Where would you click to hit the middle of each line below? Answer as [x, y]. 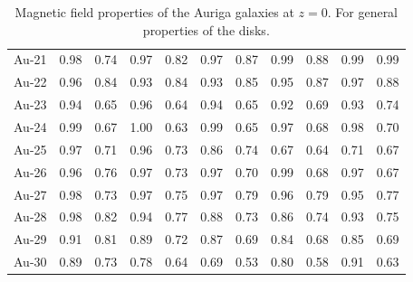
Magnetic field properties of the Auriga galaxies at [154, 12]
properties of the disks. [206, 29]
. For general [363, 12]
